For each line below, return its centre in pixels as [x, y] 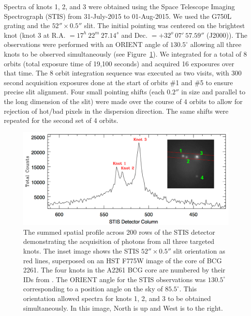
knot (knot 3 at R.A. [35, 35]
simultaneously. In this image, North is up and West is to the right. [123, 308]
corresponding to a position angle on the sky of [93, 289]
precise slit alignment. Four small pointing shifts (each [84, 92]
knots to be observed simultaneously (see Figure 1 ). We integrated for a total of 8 [125, 53]
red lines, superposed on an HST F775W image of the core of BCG [123, 260]
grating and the [27, 25]
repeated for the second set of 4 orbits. [61, 120]
